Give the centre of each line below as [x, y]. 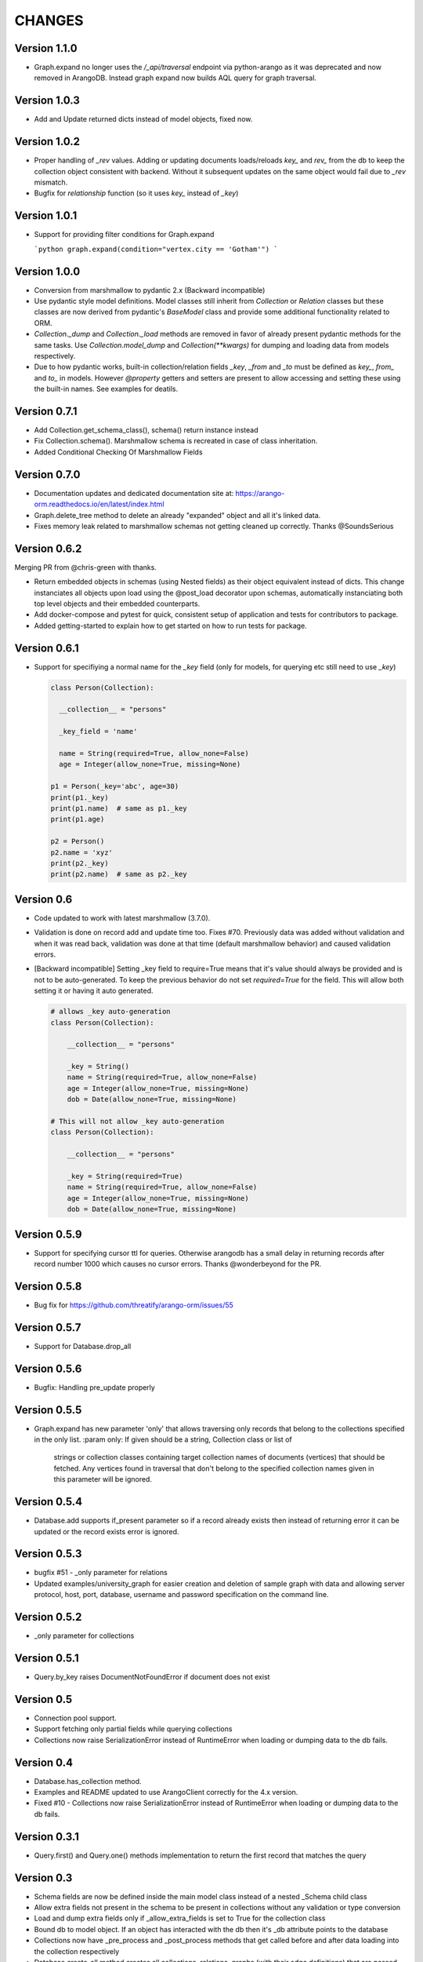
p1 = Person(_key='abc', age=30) [115, 786]
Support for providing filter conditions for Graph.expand [124, 235]
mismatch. [51, 182]
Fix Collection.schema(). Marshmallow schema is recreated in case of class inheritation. [176, 441]
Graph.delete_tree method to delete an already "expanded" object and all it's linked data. [177, 515]
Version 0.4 [44, 1762]
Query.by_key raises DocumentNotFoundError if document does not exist [152, 1677]
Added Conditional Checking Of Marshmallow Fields [118, 452]
